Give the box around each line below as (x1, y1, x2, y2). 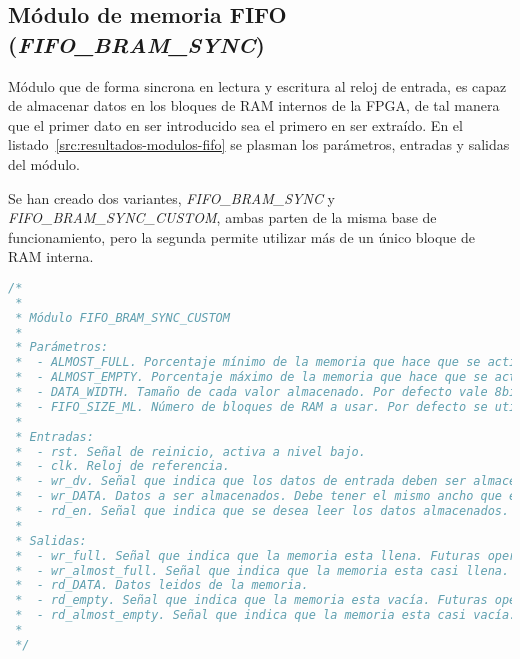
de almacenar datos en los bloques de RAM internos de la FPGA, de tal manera (8, 95, 500, 116)
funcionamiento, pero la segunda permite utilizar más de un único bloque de (8, 226, 475, 247)
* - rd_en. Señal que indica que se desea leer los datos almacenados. (15, 504, 510, 519)
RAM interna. (8, 246, 94, 267)
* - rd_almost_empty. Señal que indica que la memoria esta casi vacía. (15, 608, 517, 623)
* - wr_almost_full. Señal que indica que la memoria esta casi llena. (15, 563, 510, 578)
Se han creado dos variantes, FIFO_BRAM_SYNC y (8, 187, 335, 208)
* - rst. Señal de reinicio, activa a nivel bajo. (15, 444, 366, 459)
